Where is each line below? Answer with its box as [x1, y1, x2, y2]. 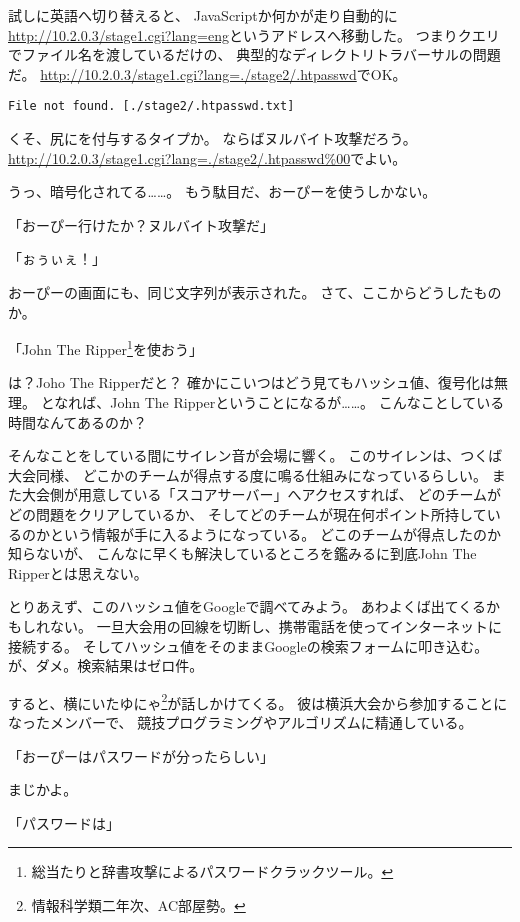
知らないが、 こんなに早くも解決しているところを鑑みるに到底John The [8, 543, 477, 564]
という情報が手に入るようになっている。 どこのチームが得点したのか [49, 523, 502, 544]
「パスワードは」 [8, 812, 120, 833]
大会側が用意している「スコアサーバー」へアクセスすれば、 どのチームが [21, 484, 501, 505]
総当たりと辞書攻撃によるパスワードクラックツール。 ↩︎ [31, 861, 394, 882]
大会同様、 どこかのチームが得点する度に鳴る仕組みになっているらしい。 [8, 464, 488, 485]
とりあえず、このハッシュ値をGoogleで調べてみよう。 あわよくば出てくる [8, 596, 487, 617]
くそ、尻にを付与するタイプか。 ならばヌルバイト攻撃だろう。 [8, 128, 417, 149]
